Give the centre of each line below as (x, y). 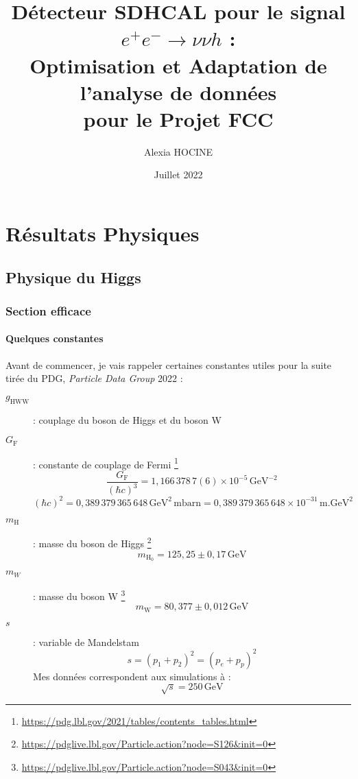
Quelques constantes (55, 338)
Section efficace (48, 310)
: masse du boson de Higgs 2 (92, 542)
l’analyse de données (178, 92)
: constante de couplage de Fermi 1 (106, 463)
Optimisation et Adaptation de (178, 65)
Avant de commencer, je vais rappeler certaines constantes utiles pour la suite (169, 364)
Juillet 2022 (178, 175)
